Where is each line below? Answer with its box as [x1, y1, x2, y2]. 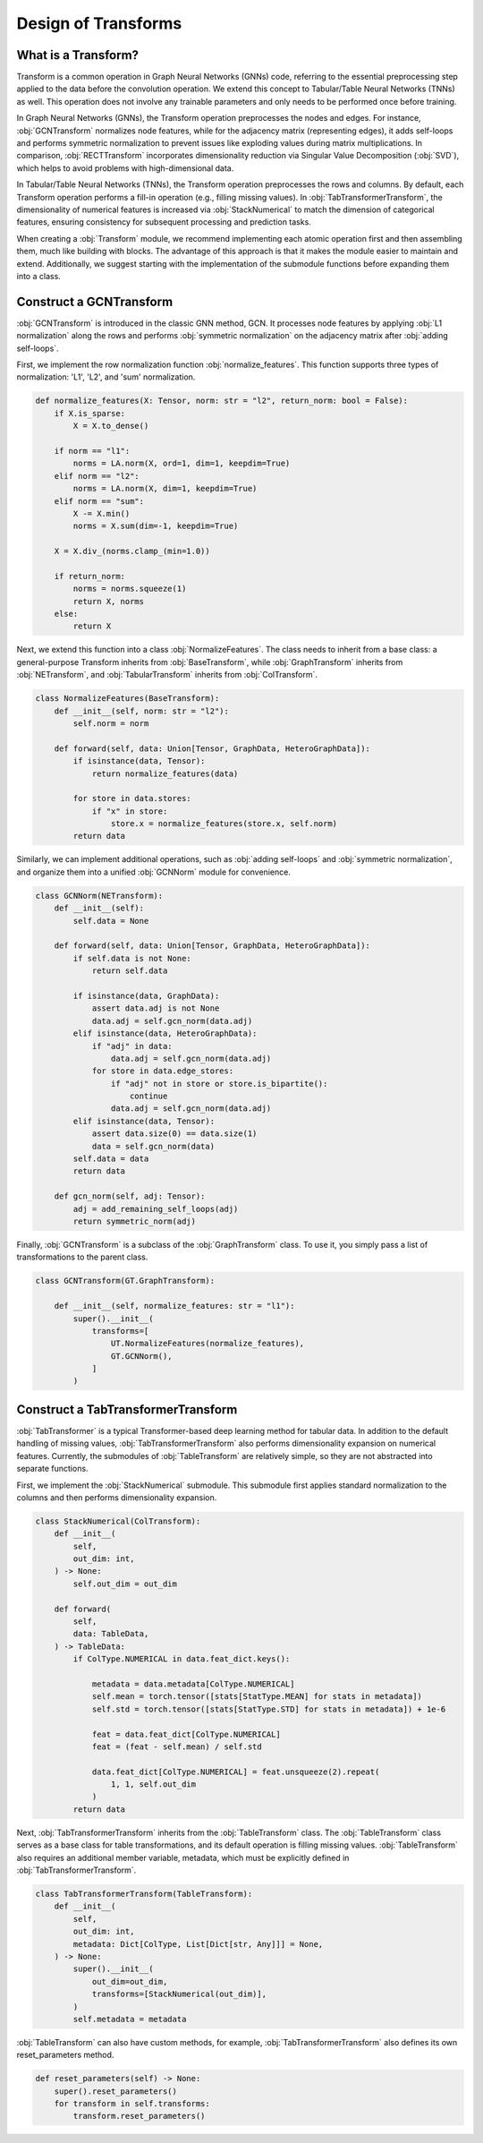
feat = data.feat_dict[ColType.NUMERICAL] [91, 1729, 281, 1739]
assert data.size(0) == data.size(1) [91, 1129, 258, 1139]
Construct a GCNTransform [16, 294, 174, 309]
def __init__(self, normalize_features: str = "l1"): [54, 1301, 295, 1311]
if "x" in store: [91, 806, 168, 816]
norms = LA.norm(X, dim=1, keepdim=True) [72, 483, 258, 494]
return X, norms [72, 596, 145, 606]
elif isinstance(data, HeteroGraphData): [72, 1029, 258, 1038]
